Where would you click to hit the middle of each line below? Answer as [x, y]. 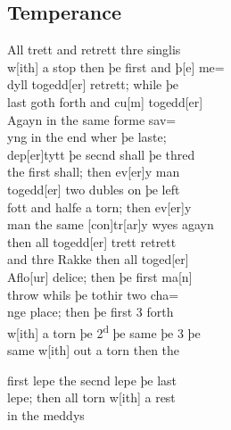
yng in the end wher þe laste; [87, 137]
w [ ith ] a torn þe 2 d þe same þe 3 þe [104, 331]
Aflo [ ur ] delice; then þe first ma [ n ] [100, 276]
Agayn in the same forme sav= [92, 119]
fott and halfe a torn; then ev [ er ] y [99, 207]
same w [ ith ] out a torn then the [94, 349]
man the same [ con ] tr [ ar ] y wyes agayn [111, 224]
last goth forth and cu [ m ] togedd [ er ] [105, 101]
